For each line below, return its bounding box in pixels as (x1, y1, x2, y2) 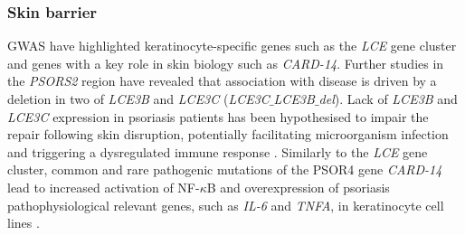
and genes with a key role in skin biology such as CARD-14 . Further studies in (7, 53, 444, 72)
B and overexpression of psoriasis (206, 177, 390, 196)
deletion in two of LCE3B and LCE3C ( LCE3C (7, 89, 270, 108)
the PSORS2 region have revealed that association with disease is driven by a (7, 71, 437, 90)
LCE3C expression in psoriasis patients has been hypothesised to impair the (7, 107, 429, 126)
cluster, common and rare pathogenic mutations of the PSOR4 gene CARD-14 (7, 160, 442, 179)
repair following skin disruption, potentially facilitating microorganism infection (7, 125, 449, 144)
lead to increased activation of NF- (7, 177, 200, 196)
